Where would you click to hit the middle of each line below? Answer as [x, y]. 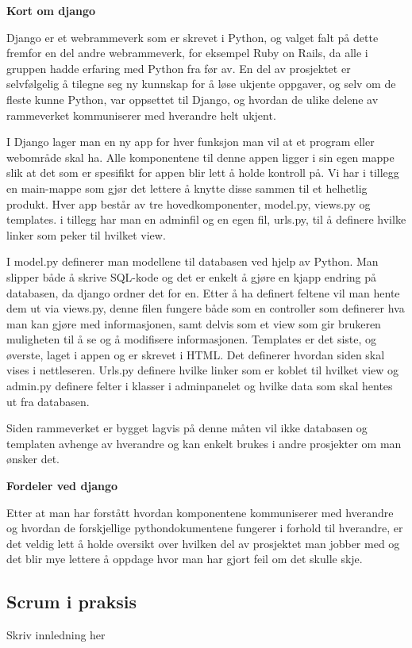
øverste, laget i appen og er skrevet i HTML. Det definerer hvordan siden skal [196, 354]
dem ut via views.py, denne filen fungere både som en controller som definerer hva [206, 308]
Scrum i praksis [72, 602]
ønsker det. [33, 459]
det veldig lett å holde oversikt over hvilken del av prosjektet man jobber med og [203, 543]
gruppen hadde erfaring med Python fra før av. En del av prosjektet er [179, 68]
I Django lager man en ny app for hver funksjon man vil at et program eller [191, 142]
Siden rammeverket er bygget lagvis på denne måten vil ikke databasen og [187, 428]
